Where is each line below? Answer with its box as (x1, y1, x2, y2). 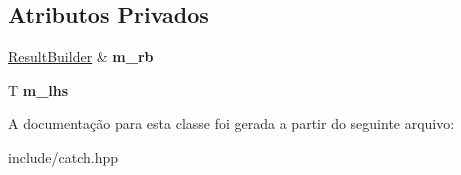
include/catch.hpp (8, 146, 119, 167)
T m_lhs (8, 79, 69, 100)
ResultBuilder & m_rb (8, 46, 154, 67)
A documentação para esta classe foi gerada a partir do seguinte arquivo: (8, 113, 455, 134)
